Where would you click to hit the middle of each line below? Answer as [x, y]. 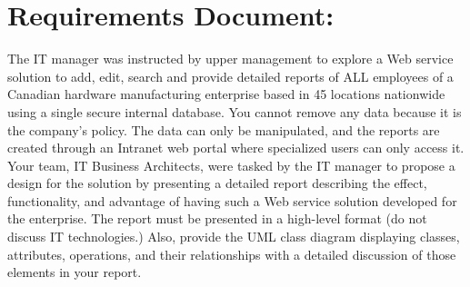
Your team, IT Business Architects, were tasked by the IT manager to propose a [231, 165]
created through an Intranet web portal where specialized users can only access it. [236, 148]
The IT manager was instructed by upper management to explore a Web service [230, 59]
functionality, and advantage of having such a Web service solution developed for [232, 200]
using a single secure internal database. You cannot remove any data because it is [235, 111]
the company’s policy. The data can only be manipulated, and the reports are [224, 129]
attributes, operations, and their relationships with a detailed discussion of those [232, 254]
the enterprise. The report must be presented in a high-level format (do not [217, 218]
